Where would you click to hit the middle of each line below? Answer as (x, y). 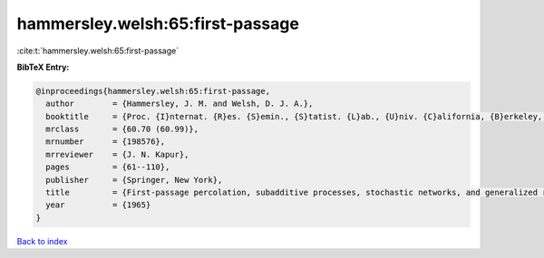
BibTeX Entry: (43, 67)
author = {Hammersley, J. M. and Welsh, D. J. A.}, (180, 104)
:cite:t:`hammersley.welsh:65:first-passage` (98, 51)
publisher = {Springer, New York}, (134, 180)
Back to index (42, 241)
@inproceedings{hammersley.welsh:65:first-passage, (153, 91)
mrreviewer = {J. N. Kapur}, (117, 154)
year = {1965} (98, 205)
